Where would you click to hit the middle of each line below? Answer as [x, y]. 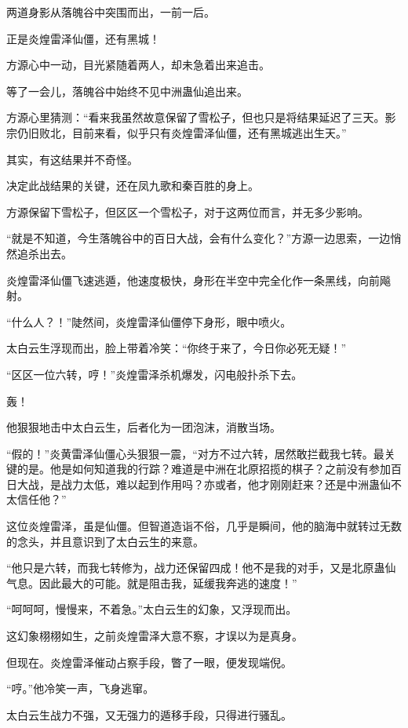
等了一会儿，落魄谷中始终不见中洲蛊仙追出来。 [127, 91]
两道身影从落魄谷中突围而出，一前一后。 [111, 12]
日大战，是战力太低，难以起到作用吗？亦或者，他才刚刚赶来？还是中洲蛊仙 [199, 484]
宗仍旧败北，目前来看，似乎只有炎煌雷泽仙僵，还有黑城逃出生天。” [177, 132]
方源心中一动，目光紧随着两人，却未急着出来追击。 [138, 65]
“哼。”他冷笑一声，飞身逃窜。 [80, 688]
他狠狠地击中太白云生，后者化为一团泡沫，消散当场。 [144, 427]
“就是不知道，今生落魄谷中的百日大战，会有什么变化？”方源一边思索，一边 [199, 238]
